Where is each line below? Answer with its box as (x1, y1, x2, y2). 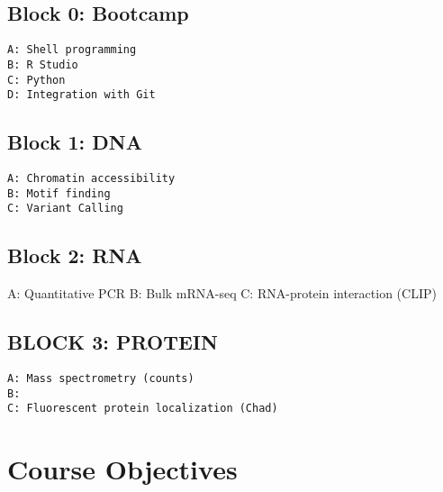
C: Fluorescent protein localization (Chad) (7, 402, 278, 415)
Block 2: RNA (7, 241, 142, 269)
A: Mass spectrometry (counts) (7, 372, 194, 385)
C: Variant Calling (7, 202, 123, 215)
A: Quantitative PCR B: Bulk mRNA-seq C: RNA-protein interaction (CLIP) (7, 284, 437, 303)
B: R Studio (7, 58, 78, 71)
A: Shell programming (7, 43, 137, 57)
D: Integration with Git (7, 88, 156, 102)
